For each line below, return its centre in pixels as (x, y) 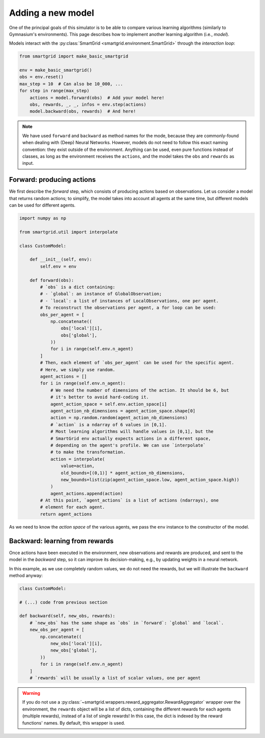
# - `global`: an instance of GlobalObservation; (101, 294)
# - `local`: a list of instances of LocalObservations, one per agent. (129, 301)
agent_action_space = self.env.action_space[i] (109, 404)
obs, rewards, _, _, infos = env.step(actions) (88, 105)
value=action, (78, 466)
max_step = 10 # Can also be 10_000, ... (71, 84)
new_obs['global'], (74, 650)
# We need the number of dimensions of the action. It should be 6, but (140, 390)
